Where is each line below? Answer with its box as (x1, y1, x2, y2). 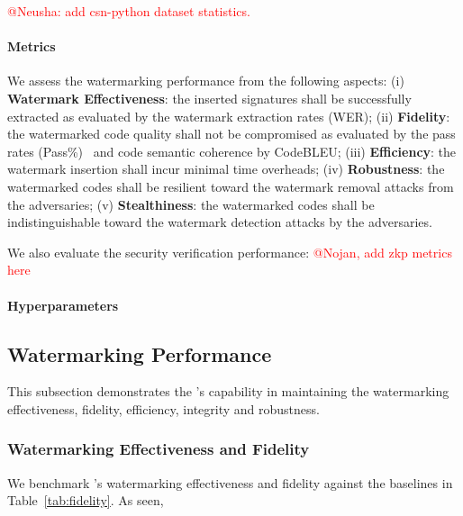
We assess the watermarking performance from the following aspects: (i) (7, 71, 404, 90)
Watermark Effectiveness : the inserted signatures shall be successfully (7, 88, 412, 107)
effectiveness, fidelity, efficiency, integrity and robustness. (7, 399, 320, 418)
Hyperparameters (7, 295, 119, 314)
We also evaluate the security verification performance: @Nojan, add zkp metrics (7, 242, 452, 261)
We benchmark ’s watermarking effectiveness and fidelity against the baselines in (7, 473, 453, 492)
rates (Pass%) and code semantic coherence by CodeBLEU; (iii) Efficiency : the (7, 141, 457, 160)
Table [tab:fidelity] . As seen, (7, 491, 164, 510)
